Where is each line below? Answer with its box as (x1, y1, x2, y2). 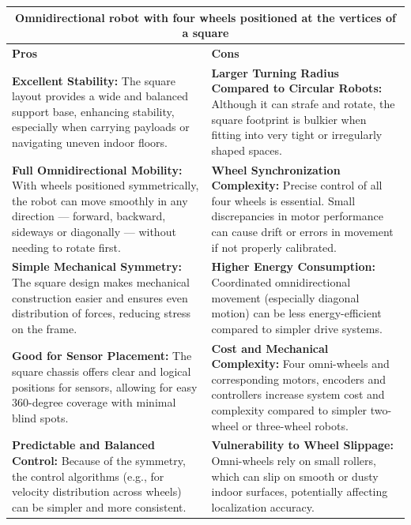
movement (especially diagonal (211, 289, 360, 306)
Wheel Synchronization (211, 161, 341, 178)
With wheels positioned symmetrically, (12, 177, 199, 193)
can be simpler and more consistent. (12, 498, 187, 515)
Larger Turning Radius (211, 64, 339, 81)
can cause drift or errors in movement (211, 223, 394, 239)
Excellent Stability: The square (12, 72, 176, 88)
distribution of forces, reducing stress (12, 305, 191, 321)
